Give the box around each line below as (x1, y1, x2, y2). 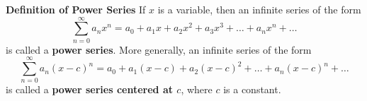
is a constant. (223, 82, 281, 97)
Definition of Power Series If (6, 2, 146, 16)
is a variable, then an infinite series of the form (157, 2, 361, 16)
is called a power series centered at (6, 82, 173, 97)
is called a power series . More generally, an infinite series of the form (6, 42, 312, 57)
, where (181, 82, 213, 97)
